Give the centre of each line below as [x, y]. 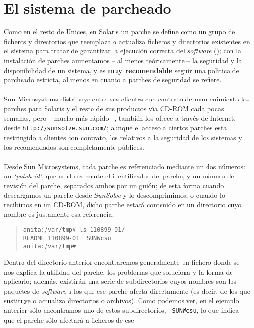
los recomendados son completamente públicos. [74, 147]
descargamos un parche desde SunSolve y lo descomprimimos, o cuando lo [115, 195]
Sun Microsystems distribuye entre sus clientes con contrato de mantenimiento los [127, 99]
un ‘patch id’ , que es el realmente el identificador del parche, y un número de [119, 176]
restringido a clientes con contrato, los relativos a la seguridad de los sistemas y [123, 137]
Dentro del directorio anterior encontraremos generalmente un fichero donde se [122, 262]
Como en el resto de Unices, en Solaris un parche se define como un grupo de [120, 32]
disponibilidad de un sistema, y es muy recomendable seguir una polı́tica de [122, 70]
